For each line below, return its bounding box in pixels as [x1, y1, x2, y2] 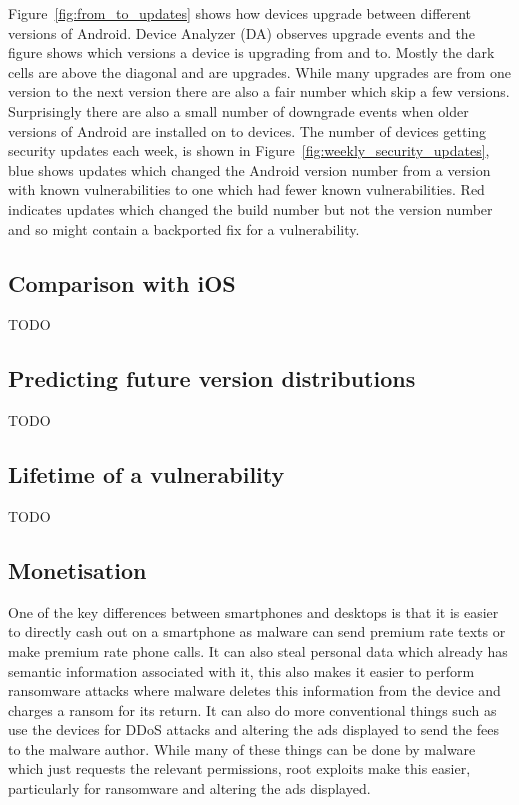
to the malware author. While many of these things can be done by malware [8, 738, 476, 759]
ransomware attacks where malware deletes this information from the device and [8, 680, 501, 701]
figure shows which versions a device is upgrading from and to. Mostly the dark [8, 42, 495, 63]
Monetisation [8, 554, 147, 585]
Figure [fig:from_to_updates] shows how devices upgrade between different [8, 3, 472, 23]
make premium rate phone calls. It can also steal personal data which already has [8, 640, 508, 661]
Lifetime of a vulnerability [8, 459, 285, 490]
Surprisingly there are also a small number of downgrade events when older [8, 100, 469, 121]
